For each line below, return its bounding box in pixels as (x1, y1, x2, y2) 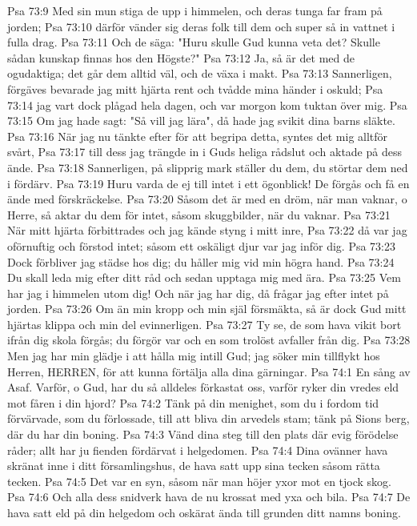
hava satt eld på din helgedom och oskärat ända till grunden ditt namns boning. (7, 504, 401, 520)
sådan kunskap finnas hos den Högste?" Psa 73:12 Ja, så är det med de (7, 49, 355, 66)
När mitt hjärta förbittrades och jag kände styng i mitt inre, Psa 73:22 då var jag (7, 222, 407, 239)
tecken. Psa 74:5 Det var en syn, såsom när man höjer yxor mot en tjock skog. (7, 472, 391, 489)
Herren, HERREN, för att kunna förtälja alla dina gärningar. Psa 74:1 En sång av (7, 363, 411, 379)
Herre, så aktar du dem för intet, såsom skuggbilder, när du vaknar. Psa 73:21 (7, 206, 391, 223)
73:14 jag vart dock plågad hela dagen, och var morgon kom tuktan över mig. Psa (7, 96, 407, 113)
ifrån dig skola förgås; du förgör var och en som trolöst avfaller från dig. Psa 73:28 (7, 331, 411, 348)
